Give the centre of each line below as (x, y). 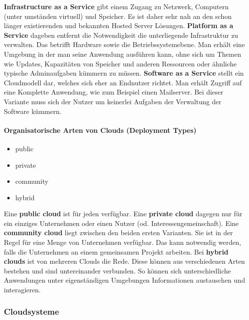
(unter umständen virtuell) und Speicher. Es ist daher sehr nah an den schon (118, 16)
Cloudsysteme (32, 311)
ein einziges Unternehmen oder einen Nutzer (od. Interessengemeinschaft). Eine (121, 223)
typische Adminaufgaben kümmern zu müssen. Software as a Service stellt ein (124, 73)
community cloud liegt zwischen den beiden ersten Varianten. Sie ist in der (118, 232)
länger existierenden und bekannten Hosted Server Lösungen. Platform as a (119, 25)
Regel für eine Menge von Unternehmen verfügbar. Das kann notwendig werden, (123, 242)
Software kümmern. (33, 111)
